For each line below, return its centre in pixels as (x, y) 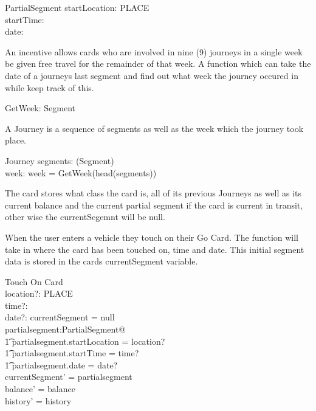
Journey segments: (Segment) (60, 160)
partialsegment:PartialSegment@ (65, 329)
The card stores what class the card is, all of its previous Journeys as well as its (153, 193)
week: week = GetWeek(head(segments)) (81, 172)
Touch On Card (34, 281)
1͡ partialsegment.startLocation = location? (85, 341)
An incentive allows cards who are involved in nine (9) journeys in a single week (154, 51)
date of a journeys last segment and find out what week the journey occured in (152, 75)
